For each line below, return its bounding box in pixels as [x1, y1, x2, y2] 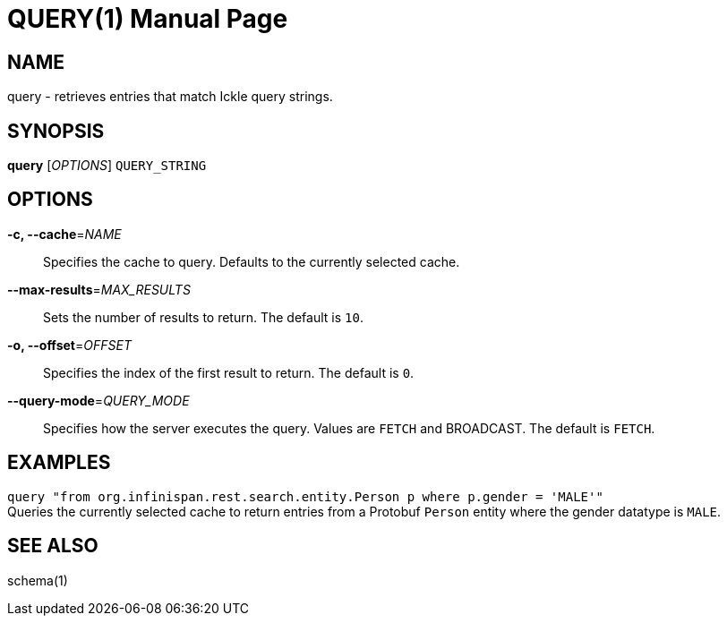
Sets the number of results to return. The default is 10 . [43, 309, 363, 325]
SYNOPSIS [7, 119, 105, 142]
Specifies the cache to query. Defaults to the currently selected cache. [43, 253, 460, 269]
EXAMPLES [7, 451, 111, 474]
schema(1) [7, 572, 68, 588]
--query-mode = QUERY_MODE [7, 392, 190, 408]
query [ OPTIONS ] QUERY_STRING [7, 158, 207, 174]
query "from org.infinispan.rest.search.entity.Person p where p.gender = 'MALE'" [7, 489, 603, 504]
